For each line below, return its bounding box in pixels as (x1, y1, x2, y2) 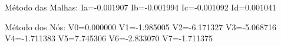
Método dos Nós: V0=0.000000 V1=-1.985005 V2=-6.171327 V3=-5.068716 (5, 20, 276, 33)
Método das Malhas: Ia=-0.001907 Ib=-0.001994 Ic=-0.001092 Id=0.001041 (5, 1, 276, 13)
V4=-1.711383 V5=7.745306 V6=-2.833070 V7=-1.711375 (5, 32, 213, 44)
